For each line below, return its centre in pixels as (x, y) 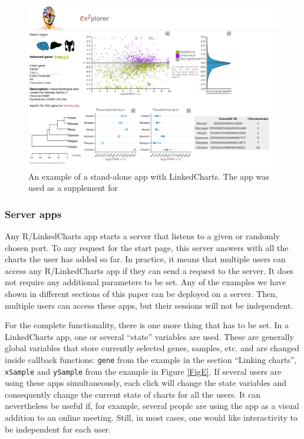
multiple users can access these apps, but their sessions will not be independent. (149, 305)
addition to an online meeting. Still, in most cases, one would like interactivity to (151, 417)
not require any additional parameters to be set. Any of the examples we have (146, 282)
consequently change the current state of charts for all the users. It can (133, 394)
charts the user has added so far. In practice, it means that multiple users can (145, 259)
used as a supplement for (73, 188)
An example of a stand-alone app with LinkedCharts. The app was (149, 176)
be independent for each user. (58, 429)
